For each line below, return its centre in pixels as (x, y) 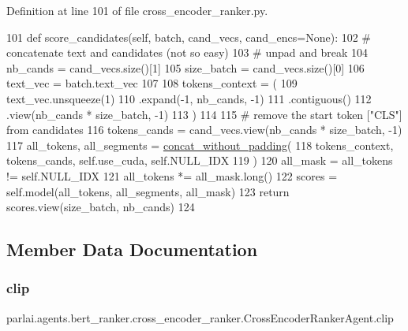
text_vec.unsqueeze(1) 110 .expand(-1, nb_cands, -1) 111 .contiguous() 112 (189, 98)
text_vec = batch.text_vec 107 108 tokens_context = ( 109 (152, 83)
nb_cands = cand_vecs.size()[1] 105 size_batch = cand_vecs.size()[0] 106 (185, 67)
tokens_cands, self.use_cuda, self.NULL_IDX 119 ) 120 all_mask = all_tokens (200, 160)
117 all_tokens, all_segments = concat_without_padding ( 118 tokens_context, (200, 145)
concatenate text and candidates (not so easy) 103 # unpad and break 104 (187, 52)
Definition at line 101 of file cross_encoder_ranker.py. (137, 10)
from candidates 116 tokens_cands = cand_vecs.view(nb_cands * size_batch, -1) (204, 130)
